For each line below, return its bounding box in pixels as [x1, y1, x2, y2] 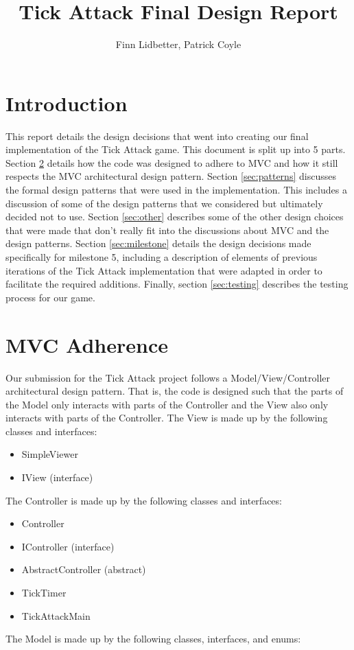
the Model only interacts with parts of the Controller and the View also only [5, 397, 329, 411]
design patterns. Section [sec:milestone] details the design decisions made [5, 236, 311, 251]
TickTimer [21, 585, 67, 600]
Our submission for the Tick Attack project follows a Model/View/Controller [5, 370, 331, 384]
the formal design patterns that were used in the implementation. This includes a [5, 183, 347, 197]
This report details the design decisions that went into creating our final [5, 128, 309, 143]
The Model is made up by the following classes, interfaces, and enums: [5, 631, 301, 646]
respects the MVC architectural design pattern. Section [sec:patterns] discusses [5, 169, 336, 183]
